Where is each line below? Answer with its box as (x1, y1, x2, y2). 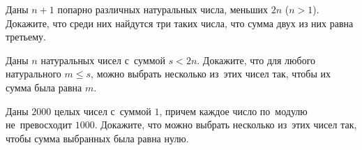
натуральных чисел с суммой (40, 52, 165, 67)
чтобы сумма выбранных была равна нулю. (6, 130, 189, 145)
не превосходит (6, 117, 73, 132)
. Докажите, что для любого (197, 52, 316, 67)
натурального (6, 66, 61, 81)
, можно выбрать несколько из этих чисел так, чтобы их (91, 66, 331, 81)
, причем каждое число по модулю (159, 103, 308, 118)
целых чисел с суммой (54, 103, 151, 118)
